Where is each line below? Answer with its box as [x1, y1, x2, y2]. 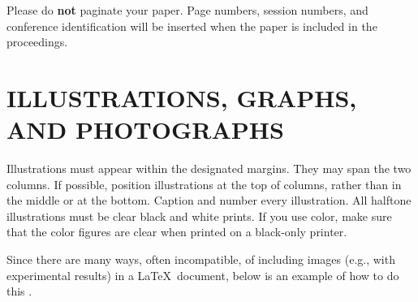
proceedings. [6, 33, 68, 50]
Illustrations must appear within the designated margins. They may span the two [6, 160, 412, 177]
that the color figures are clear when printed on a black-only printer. [6, 223, 347, 240]
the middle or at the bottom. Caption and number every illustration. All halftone [6, 192, 412, 209]
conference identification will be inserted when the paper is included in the [6, 17, 377, 34]
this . [6, 283, 32, 300]
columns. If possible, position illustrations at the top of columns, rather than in [6, 175, 402, 192]
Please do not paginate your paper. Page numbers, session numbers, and [6, 2, 368, 18]
